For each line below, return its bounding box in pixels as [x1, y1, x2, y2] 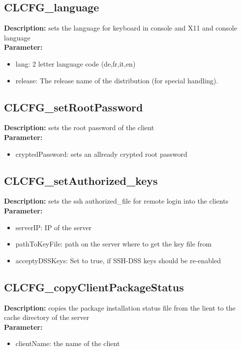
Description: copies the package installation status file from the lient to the [4, 302, 236, 313]
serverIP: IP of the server [15, 222, 92, 232]
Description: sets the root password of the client [4, 122, 154, 133]
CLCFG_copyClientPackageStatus [4, 279, 184, 294]
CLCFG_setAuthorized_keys [4, 173, 158, 188]
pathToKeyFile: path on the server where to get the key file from [15, 239, 212, 249]
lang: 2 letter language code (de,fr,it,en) [15, 58, 136, 69]
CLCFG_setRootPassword [4, 99, 143, 114]
